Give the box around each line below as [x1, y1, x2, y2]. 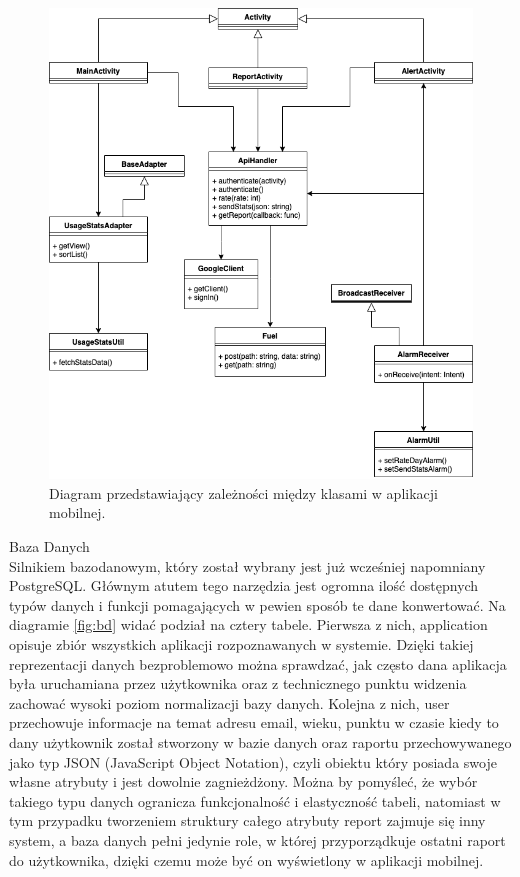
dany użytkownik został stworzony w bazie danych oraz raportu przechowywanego [9, 731, 512, 752]
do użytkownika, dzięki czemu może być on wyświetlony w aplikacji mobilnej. [9, 849, 484, 870]
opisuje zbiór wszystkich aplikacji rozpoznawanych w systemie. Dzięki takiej [9, 633, 474, 654]
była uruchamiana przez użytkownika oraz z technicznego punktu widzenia [9, 673, 467, 694]
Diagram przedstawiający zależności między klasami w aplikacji [49, 482, 438, 503]
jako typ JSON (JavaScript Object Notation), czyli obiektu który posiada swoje [9, 751, 497, 772]
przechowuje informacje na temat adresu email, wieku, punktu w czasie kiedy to [9, 712, 499, 733]
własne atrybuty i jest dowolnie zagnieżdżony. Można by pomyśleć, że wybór [9, 771, 478, 792]
